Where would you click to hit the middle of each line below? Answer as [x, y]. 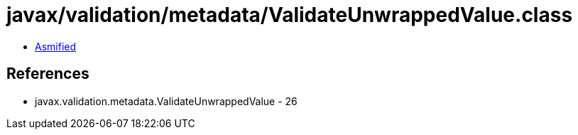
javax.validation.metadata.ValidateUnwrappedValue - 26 [166, 101]
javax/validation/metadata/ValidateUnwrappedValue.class [290, 15]
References [48, 74]
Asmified [56, 46]
